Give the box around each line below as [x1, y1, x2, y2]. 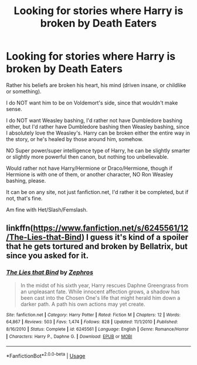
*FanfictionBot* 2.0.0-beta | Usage [6, 351, 86, 359]
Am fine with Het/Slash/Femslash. [6, 206, 88, 213]
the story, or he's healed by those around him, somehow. [6, 135, 144, 142]
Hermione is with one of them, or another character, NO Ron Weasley [6, 170, 174, 178]
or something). [6, 88, 42, 95]
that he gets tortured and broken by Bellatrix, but [6, 242, 188, 252]
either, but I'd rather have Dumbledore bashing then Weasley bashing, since [6, 123, 189, 130]
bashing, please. [6, 177, 46, 184]
